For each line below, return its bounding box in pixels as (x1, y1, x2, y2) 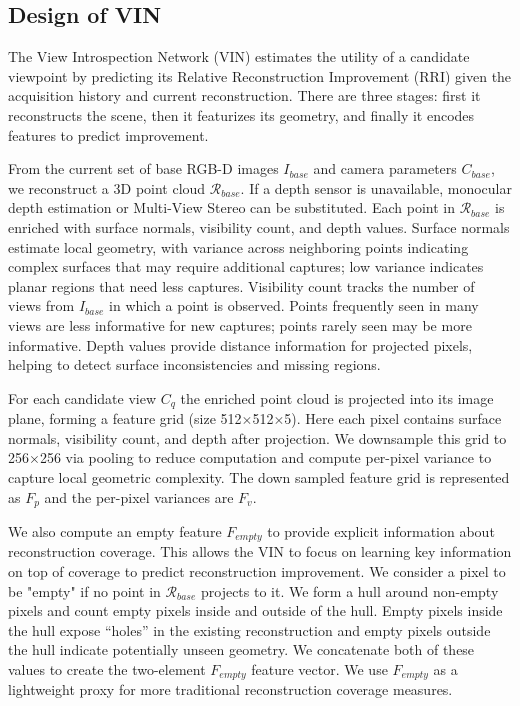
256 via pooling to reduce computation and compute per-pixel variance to (39, 447, 492, 468)
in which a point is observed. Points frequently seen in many (109, 295, 479, 316)
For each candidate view (8, 387, 157, 408)
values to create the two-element (8, 659, 206, 679)
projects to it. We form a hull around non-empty (200, 580, 499, 601)
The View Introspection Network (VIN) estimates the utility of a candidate (8, 46, 470, 67)
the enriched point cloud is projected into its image (180, 387, 494, 408)
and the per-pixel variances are (44, 486, 234, 507)
